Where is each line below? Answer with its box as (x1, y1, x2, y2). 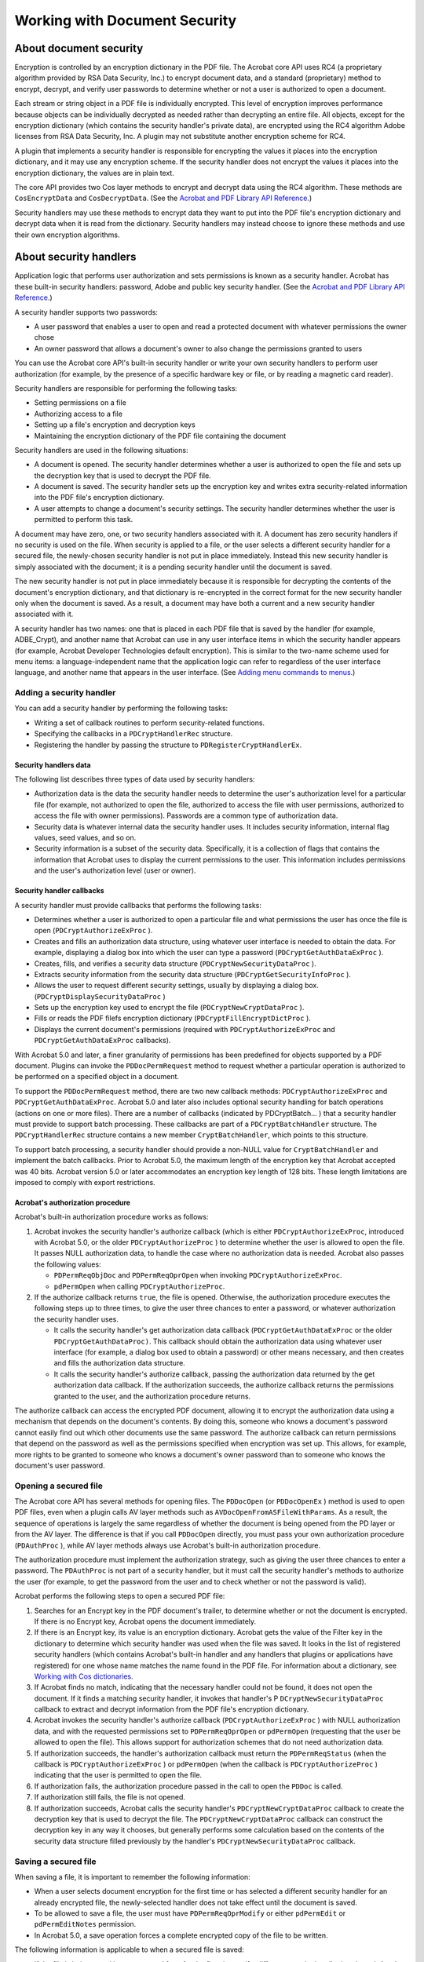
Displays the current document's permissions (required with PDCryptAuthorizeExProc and (34, 1024, 335, 1034)
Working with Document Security (14, 12, 237, 29)
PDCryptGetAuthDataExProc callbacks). (34, 1036, 171, 1045)
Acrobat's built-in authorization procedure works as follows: (14, 1213, 209, 1222)
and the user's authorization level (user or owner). (34, 866, 196, 875)
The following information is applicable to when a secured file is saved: (14, 1945, 245, 1954)
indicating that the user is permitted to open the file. (34, 1771, 203, 1780)
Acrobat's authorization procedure (14, 1198, 131, 1207)
